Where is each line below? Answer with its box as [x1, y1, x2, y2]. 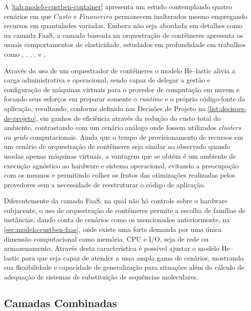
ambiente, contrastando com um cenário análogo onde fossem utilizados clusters [4, 122, 241, 132]
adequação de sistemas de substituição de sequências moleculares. [4, 272, 199, 282]
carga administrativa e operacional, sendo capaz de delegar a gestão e [4, 75, 211, 85]
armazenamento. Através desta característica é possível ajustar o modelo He [4, 243, 230, 253]
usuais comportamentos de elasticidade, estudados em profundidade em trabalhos [4, 39, 246, 49]
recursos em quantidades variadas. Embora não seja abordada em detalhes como [4, 20, 243, 31]
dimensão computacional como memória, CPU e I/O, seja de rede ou [4, 233, 209, 244]
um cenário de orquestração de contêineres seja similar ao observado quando [4, 141, 231, 151]
